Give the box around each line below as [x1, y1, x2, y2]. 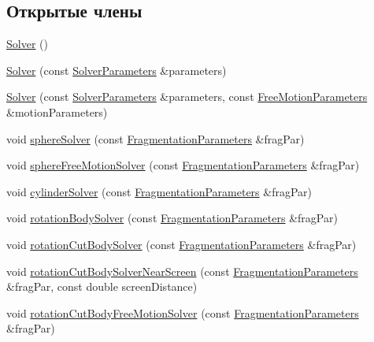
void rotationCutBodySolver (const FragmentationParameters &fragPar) [6, 236, 357, 252]
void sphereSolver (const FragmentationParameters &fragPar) [6, 130, 305, 147]
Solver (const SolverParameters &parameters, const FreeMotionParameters [6, 88, 368, 105]
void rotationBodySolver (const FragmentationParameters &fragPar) [6, 210, 338, 226]
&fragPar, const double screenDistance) [6, 278, 198, 295]
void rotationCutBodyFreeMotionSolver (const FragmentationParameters [6, 304, 359, 321]
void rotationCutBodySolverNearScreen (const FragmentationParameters [6, 262, 358, 279]
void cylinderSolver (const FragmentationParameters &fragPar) [6, 183, 313, 199]
